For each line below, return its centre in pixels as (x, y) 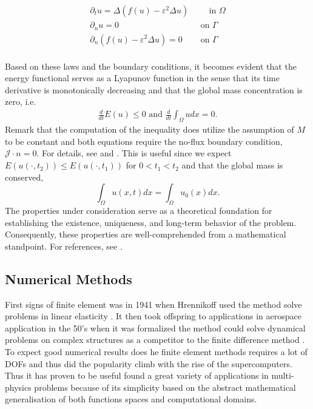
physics (18, 387)
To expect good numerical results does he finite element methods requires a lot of (156, 352)
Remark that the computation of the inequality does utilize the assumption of (150, 129)
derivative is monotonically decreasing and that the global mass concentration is (154, 89)
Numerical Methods (69, 278)
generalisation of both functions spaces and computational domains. (131, 399)
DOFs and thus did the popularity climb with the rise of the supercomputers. (149, 363)
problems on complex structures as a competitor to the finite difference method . (155, 340)
